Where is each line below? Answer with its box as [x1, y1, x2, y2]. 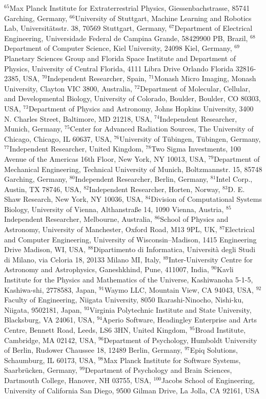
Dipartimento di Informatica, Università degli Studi [93, 244, 256, 255]
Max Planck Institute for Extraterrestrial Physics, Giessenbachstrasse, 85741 [9, 3, 250, 13]
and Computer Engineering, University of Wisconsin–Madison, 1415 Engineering [4, 234, 257, 244]
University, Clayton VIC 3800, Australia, [4, 83, 132, 93]
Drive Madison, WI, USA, [4, 244, 86, 255]
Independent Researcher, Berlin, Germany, [75, 174, 209, 184]
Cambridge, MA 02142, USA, [4, 334, 96, 345]
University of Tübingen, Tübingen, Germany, [119, 133, 261, 144]
